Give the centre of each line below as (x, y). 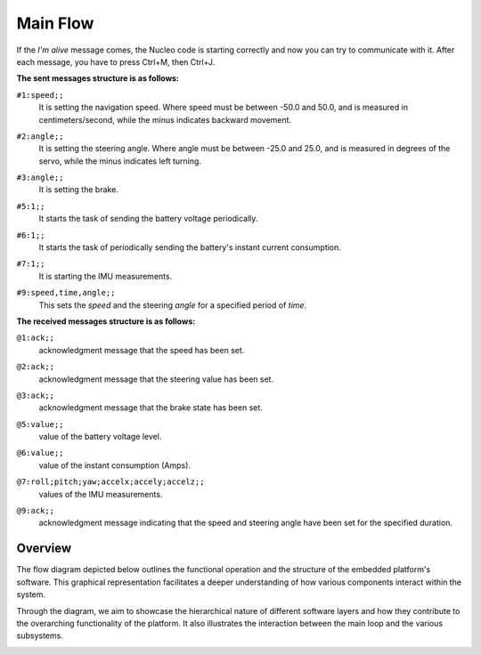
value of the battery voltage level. (100, 437)
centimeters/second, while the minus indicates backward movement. (165, 119)
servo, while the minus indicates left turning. (120, 161)
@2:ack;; (36, 367)
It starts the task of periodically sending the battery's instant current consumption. (190, 247)
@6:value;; (40, 453)
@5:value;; (40, 424)
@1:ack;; (36, 338)
